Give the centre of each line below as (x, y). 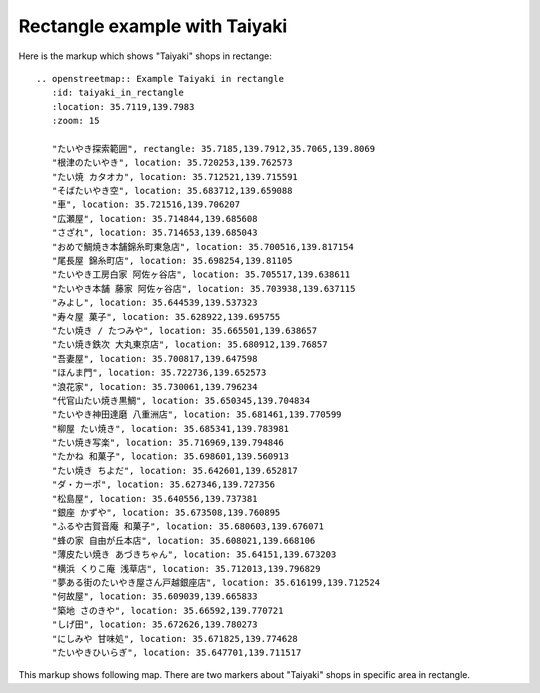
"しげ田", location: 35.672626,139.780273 (154, 624)
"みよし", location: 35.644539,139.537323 (154, 303)
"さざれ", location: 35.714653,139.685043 (154, 233)
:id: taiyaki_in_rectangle (118, 93)
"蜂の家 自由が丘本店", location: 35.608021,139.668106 (183, 540)
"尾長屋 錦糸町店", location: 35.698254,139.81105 (172, 261)
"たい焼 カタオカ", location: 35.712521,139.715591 (175, 176)
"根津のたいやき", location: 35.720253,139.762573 (172, 163)
